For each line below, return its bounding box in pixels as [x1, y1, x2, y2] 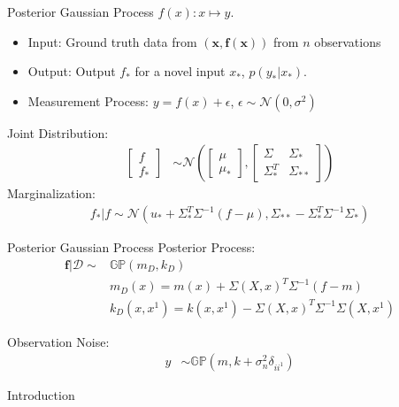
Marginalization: [7, 184, 96, 203]
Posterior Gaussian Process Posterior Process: [7, 238, 256, 257]
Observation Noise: [7, 332, 110, 350]
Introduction [7, 386, 75, 404]
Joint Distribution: [7, 123, 109, 142]
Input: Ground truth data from [27, 32, 197, 50]
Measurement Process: [27, 91, 150, 110]
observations [314, 32, 381, 50]
